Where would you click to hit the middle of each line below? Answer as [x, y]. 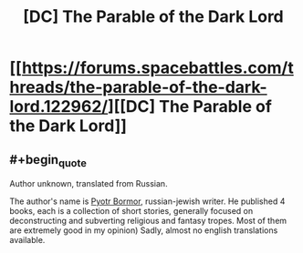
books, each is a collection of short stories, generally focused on [131, 211]
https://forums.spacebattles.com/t [157, 68]
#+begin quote [48, 161]
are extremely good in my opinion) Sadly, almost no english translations [144, 230]
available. [27, 240]
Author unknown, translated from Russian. [89, 184]
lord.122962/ [59, 107]
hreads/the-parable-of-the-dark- [138, 87]
